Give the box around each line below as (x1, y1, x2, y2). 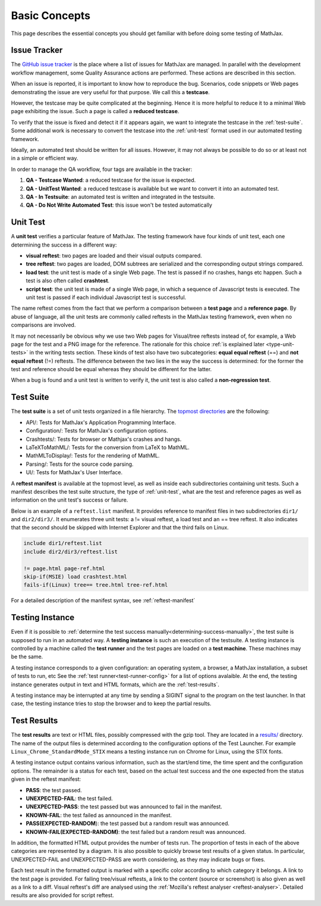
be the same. (11, 653, 43, 661)
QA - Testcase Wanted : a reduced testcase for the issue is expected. (26, 176, 196, 184)
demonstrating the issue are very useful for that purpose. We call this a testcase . (11, 88, 210, 95)
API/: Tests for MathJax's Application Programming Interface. (26, 419, 177, 426)
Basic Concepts (11, 9, 91, 22)
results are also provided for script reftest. (11, 892, 114, 899)
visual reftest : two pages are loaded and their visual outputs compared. (26, 252, 202, 259)
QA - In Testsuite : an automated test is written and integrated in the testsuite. (26, 193, 215, 200)
